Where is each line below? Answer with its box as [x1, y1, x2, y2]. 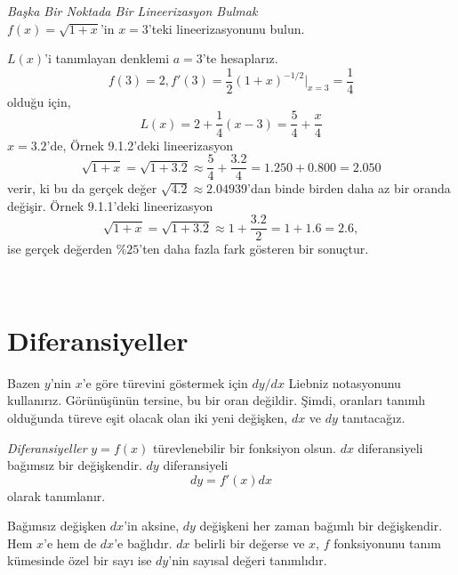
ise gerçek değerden [7, 239, 112, 258]
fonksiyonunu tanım [333, 533, 441, 552]
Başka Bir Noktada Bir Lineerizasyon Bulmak [7, 2, 258, 20]
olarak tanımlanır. [7, 486, 106, 505]
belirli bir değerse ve [194, 533, 305, 552]
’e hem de [44, 533, 97, 552]
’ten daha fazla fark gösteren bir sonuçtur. [139, 239, 369, 258]
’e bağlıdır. [114, 533, 173, 552]
